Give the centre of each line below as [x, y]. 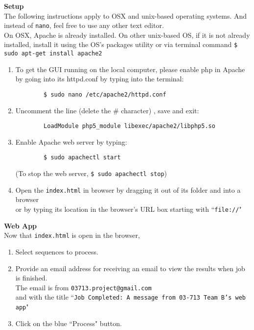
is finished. [31, 278]
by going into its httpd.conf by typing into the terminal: [100, 79]
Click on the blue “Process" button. [69, 323]
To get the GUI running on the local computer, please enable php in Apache [130, 69]
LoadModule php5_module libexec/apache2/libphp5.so [129, 126]
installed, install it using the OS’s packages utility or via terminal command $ [121, 44]
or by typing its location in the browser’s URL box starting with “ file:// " [128, 209]
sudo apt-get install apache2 [53, 54]
